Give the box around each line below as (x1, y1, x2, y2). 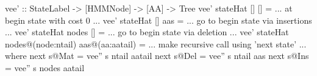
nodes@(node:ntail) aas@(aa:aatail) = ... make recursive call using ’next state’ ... (5, 37, 307, 50)
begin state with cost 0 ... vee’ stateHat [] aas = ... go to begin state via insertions (5, 13, 312, 26)
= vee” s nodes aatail (5, 61, 85, 74)
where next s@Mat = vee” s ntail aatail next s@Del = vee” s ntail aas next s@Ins (5, 49, 309, 62)
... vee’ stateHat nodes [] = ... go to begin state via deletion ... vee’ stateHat (5, 26, 289, 38)
